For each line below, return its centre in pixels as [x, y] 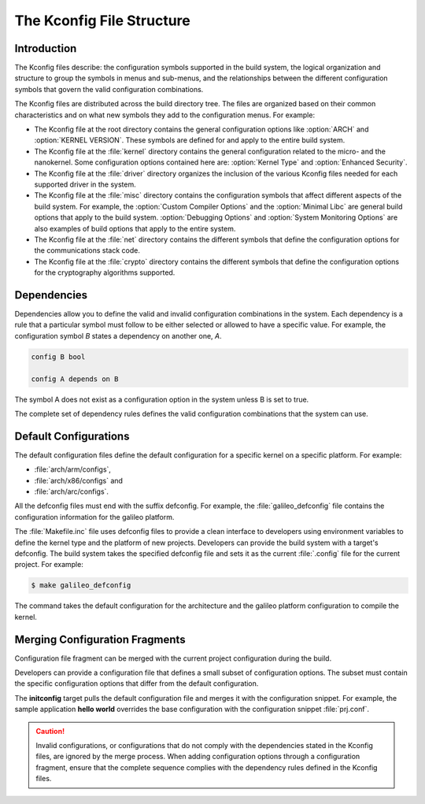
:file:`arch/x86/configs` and [79, 480]
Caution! [50, 731]
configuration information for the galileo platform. [94, 517]
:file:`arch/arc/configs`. [72, 491]
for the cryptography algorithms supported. [105, 272]
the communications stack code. [87, 250]
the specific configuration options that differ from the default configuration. [137, 684]
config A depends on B [75, 379]
